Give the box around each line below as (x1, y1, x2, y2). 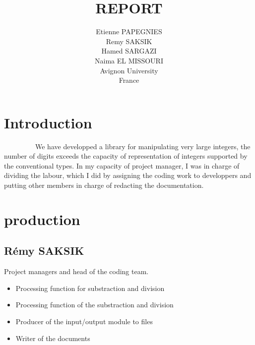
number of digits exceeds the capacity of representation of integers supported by (4, 151, 248, 161)
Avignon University (100, 65, 158, 75)
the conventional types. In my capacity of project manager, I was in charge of (4, 160, 240, 171)
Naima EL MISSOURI (95, 55, 163, 65)
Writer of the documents (15, 333, 90, 343)
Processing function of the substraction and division (15, 299, 174, 310)
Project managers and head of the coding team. (4, 266, 149, 277)
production (4, 209, 80, 229)
